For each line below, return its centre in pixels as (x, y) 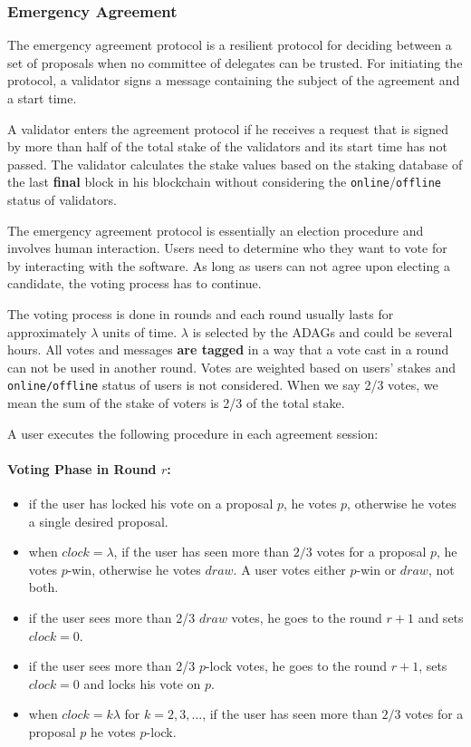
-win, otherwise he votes (134, 569)
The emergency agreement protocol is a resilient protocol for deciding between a (230, 45)
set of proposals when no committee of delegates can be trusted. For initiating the (235, 62)
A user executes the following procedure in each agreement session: (193, 433)
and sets (441, 617)
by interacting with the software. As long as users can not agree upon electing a (229, 265)
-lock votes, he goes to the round (296, 666)
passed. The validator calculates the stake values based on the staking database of (235, 164)
